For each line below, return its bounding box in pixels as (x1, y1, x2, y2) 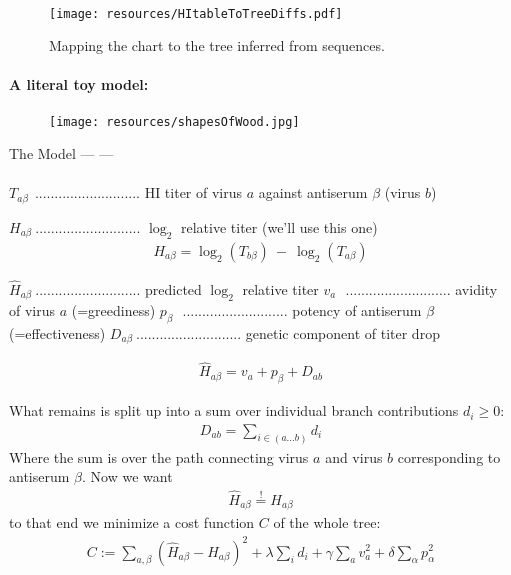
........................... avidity (345, 278, 498, 299)
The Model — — (9, 143, 114, 164)
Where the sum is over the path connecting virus (9, 446, 309, 467)
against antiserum (258, 182, 368, 203)
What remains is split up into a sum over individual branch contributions (9, 400, 459, 421)
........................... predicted (35, 278, 202, 299)
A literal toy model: (9, 74, 149, 95)
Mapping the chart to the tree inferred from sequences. (49, 35, 385, 56)
